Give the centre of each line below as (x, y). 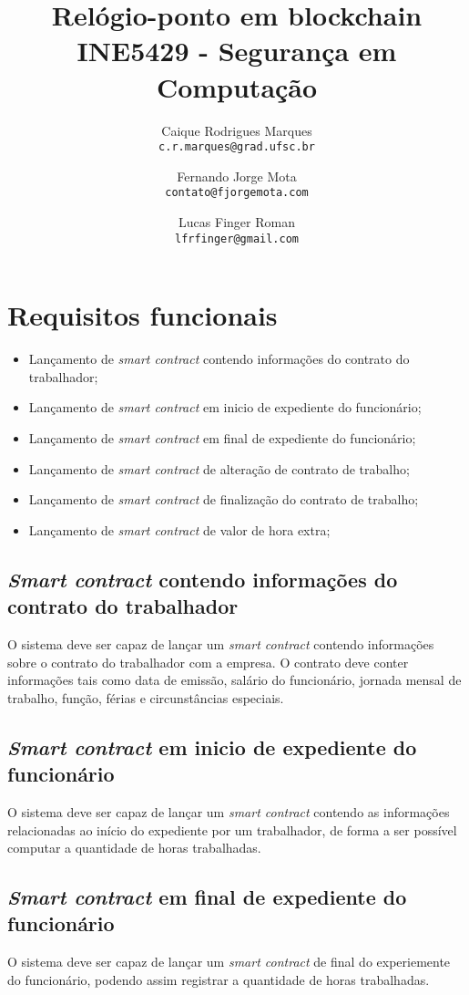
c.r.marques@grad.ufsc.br (237, 147)
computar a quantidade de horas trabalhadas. (134, 848)
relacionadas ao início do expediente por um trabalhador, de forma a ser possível (232, 829)
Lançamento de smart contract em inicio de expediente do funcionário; (225, 407)
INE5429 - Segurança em (237, 51)
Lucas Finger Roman (237, 222)
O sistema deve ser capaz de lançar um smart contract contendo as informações (229, 811)
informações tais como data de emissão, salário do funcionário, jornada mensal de (234, 680)
